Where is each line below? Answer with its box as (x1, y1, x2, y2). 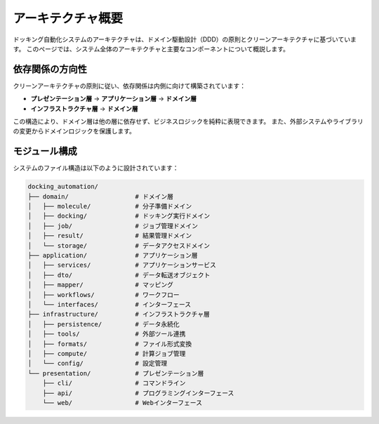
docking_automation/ (27, 183, 98, 191)
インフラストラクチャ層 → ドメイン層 (30, 104, 138, 112)
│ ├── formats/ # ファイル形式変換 (27, 340, 192, 347)
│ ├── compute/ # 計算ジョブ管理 (27, 350, 186, 357)
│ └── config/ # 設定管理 (27, 359, 168, 368)
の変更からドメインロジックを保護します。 (13, 127, 136, 135)
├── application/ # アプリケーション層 (27, 251, 198, 260)
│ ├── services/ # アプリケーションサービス (27, 261, 217, 270)
